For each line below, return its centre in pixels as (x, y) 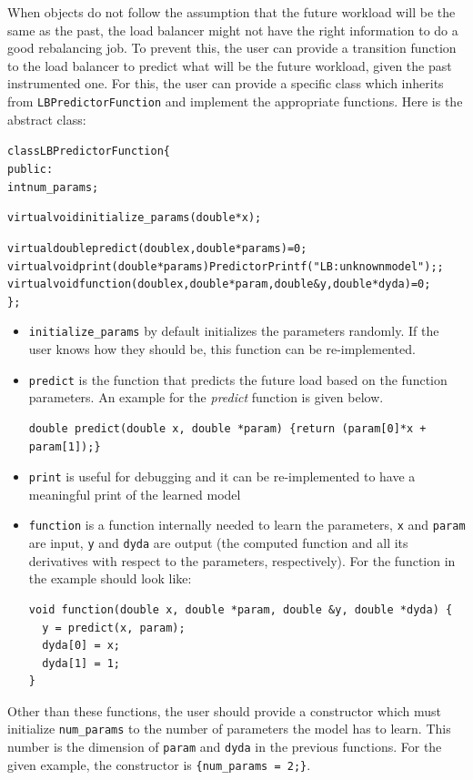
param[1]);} (65, 446)
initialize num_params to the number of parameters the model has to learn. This (229, 729)
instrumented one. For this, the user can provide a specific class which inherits (226, 83)
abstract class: (47, 119)
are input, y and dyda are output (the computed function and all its (218, 543)
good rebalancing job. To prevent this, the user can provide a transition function (232, 48)
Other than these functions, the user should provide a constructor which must (225, 710)
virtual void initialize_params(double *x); (135, 218)
